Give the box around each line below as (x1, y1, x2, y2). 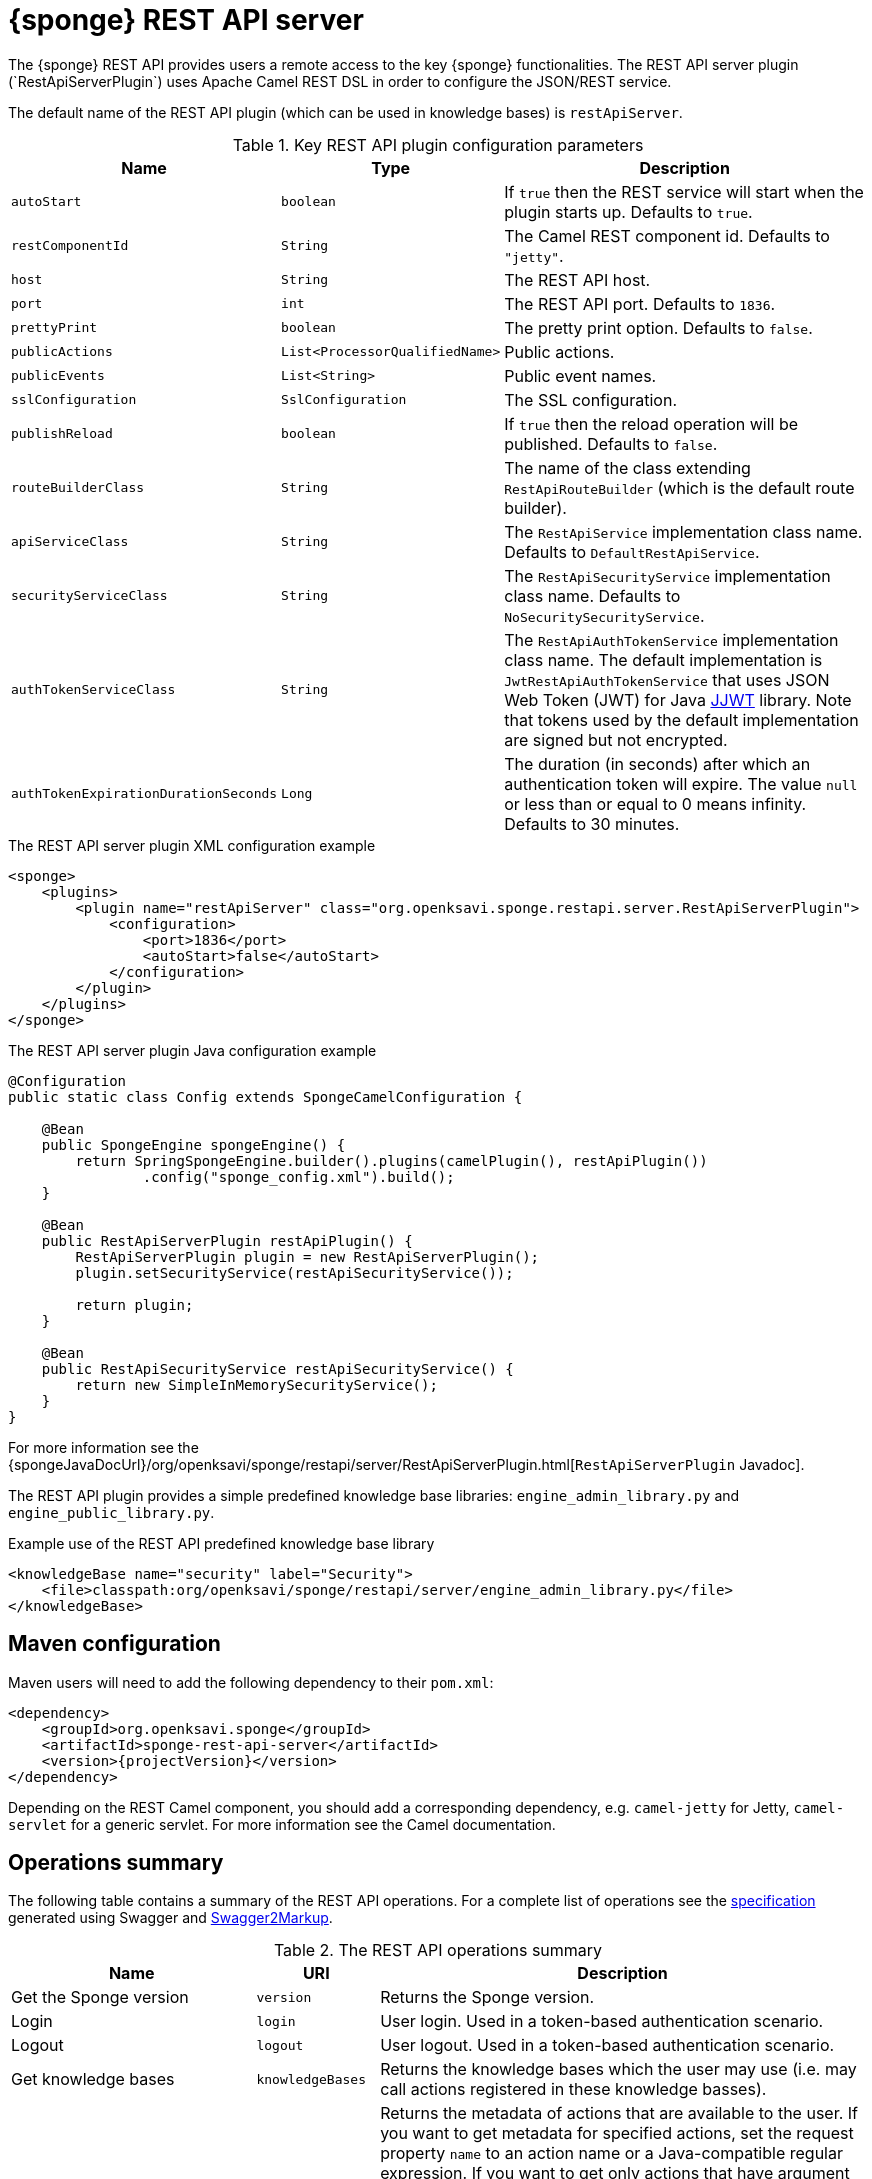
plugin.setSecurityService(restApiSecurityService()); (75, 1264, 514, 1281)
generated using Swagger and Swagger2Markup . (8, 1909, 333, 1927)
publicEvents (11, 368, 105, 384)
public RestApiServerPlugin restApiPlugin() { (41, 1232, 413, 1249)
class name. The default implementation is (504, 649, 823, 670)
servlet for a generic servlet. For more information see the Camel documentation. (8, 1815, 556, 1833)
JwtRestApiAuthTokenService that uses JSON (504, 669, 830, 690)
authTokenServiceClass (11, 682, 176, 698)
